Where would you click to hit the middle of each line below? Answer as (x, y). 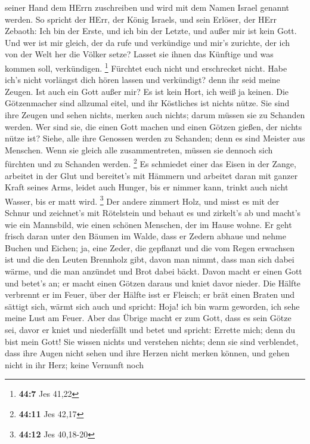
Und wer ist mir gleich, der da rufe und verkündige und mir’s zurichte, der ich (148, 42)
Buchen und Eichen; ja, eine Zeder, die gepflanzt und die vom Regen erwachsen (150, 247)
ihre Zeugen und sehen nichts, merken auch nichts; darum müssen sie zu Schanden (155, 115)
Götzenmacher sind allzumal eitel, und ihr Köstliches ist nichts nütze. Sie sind (147, 103)
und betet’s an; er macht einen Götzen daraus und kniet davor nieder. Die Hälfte (153, 283)
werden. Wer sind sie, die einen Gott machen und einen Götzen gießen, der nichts (154, 126)
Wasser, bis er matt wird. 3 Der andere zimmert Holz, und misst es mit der (142, 200)
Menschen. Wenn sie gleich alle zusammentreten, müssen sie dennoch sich (139, 149)
